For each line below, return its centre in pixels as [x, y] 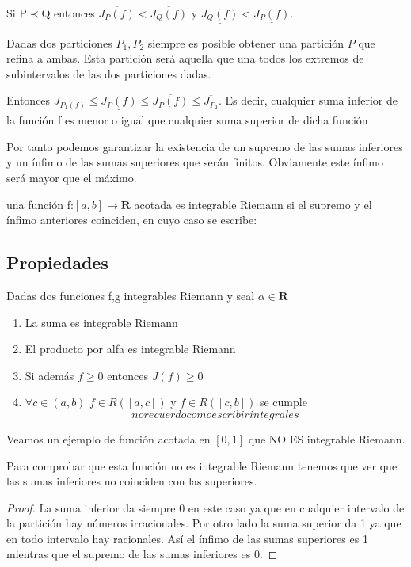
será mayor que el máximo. [72, 177]
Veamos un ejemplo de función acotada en [108, 438]
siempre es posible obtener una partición [246, 42]
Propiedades [57, 263]
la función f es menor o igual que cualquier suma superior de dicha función [187, 120]
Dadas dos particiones [59, 42]
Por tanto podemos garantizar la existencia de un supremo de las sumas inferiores [205, 146]
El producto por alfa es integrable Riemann [130, 349]
